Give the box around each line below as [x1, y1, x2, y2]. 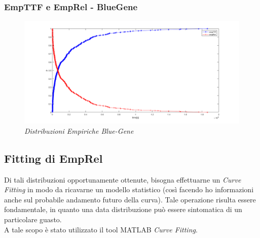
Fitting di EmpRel [4, 150, 103, 166]
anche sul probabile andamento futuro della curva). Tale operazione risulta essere [4, 194, 256, 204]
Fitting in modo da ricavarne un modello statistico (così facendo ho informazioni [4, 184, 254, 195]
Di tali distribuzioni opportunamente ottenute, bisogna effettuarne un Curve [4, 174, 241, 185]
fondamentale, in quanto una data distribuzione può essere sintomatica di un [4, 204, 242, 215]
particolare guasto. [4, 214, 62, 225]
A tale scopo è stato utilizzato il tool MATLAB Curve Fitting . [4, 224, 198, 234]
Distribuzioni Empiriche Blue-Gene [24, 125, 134, 136]
